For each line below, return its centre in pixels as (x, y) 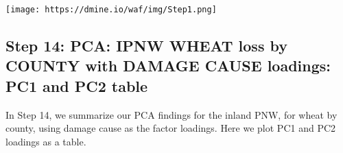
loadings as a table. (46, 141)
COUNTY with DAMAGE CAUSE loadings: (168, 66)
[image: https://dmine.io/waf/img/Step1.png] (111, 10)
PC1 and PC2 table (77, 85)
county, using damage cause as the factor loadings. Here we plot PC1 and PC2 (171, 128)
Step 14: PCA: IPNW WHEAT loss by (146, 46)
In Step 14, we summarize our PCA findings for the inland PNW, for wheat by (171, 114)
